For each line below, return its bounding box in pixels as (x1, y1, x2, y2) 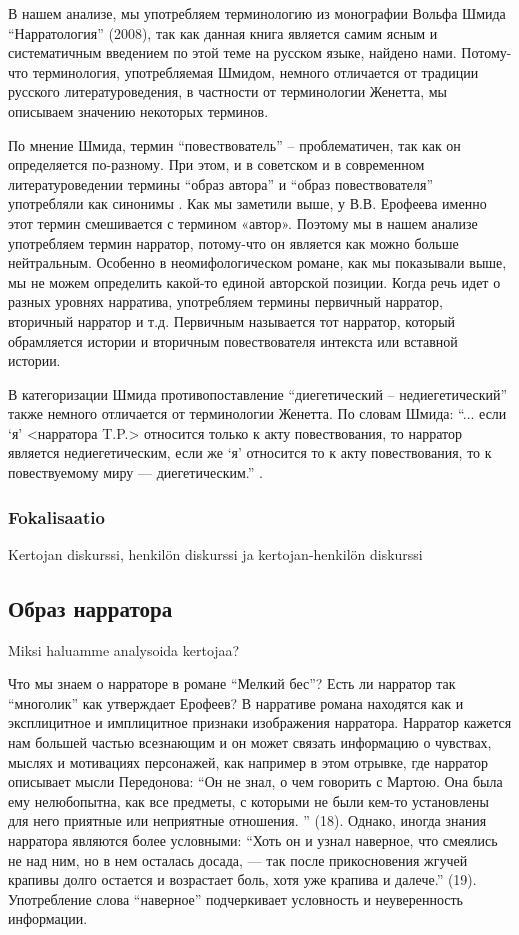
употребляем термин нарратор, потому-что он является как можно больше (8, 232, 459, 253)
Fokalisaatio (8, 504, 105, 529)
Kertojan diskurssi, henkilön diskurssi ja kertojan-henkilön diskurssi (8, 543, 423, 564)
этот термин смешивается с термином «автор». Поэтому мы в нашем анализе (8, 212, 478, 233)
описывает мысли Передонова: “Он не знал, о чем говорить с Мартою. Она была (8, 771, 503, 792)
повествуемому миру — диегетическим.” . (8, 462, 263, 483)
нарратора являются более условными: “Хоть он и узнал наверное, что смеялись (8, 830, 498, 851)
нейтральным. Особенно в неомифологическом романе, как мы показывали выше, (8, 252, 507, 273)
